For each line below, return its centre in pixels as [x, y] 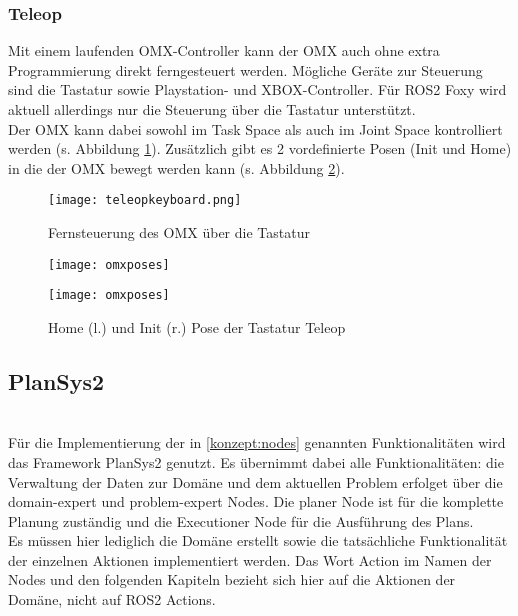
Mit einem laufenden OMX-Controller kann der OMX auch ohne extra [224, 50]
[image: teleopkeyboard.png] [145, 200]
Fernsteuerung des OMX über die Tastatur [179, 232]
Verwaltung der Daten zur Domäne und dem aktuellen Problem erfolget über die [255, 481]
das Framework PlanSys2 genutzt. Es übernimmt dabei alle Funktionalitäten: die [256, 461]
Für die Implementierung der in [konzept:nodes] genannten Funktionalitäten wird [257, 442]
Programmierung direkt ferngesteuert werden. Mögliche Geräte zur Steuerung [245, 69]
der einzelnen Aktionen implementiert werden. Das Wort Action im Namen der [250, 559]
